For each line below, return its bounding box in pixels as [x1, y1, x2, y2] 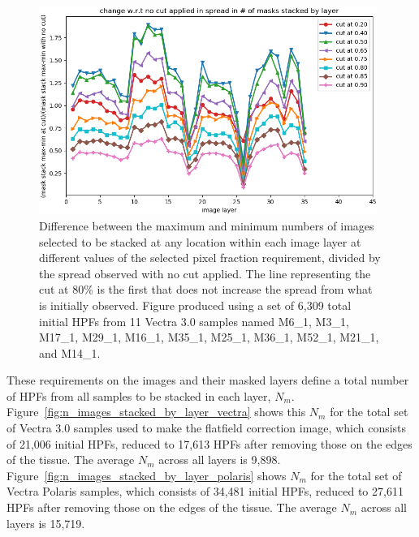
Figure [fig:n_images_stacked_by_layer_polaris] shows [6, 466, 287, 483]
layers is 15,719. [6, 514, 85, 531]
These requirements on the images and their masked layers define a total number [6, 372, 409, 389]
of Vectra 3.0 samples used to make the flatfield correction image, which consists [6, 419, 407, 436]
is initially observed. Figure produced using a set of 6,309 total [39, 296, 352, 313]
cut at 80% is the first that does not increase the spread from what [39, 281, 373, 298]
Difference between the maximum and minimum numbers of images [39, 217, 374, 234]
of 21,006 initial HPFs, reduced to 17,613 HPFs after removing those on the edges [6, 435, 413, 452]
